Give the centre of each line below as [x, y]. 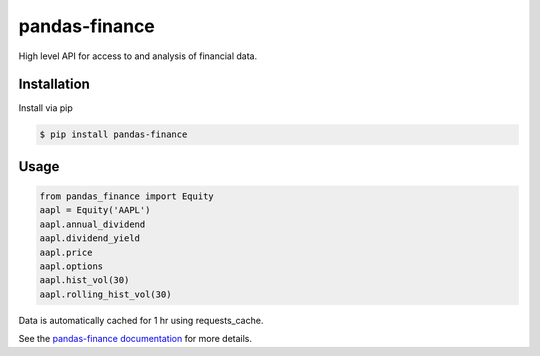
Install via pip [46, 108]
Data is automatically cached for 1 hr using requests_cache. [141, 320]
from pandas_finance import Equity [126, 196]
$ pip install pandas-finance [113, 134]
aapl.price [66, 252]
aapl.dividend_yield [89, 238]
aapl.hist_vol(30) [84, 280]
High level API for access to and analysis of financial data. [138, 56]
